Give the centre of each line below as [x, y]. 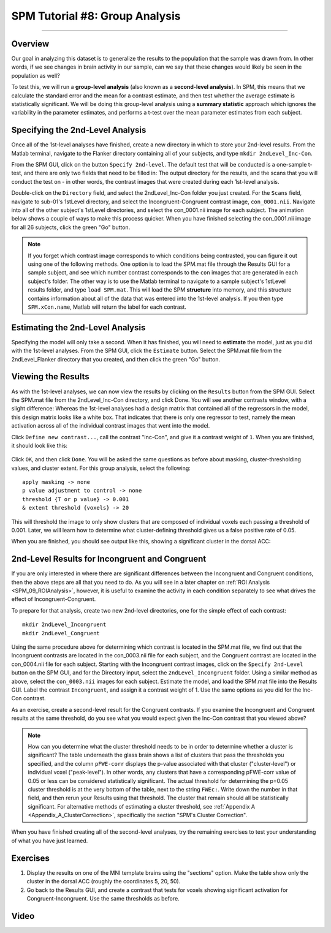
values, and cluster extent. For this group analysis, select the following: [101, 468]
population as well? [36, 75]
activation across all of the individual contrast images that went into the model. [111, 426]
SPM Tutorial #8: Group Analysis [96, 16]
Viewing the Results [50, 377]
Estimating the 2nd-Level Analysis [78, 327]
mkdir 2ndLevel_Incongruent [64, 625]
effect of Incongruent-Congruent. [54, 599]
